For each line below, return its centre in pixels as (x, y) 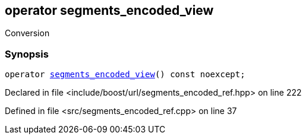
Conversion (27, 33)
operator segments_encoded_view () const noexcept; (125, 75)
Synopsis (27, 54)
